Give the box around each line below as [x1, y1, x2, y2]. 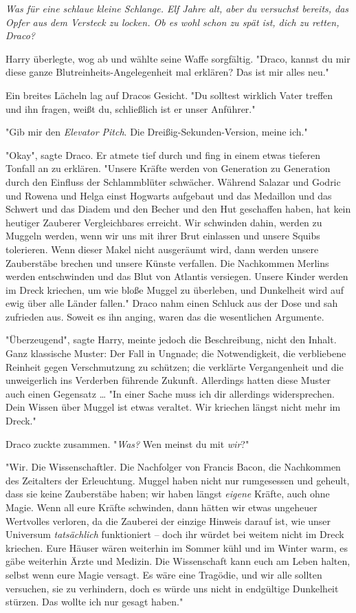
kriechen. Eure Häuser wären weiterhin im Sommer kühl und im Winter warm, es [5, 540, 348, 555]
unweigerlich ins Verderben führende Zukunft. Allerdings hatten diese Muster [5, 373, 331, 387]
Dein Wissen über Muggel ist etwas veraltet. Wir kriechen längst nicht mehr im [5, 400, 341, 414]
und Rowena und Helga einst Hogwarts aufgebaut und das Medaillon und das [5, 188, 332, 202]
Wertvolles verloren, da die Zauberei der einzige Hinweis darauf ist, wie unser [5, 513, 331, 528]
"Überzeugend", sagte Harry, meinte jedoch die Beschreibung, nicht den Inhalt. [5, 332, 337, 347]
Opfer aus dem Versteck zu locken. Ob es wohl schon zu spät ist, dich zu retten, [5, 14, 340, 29]
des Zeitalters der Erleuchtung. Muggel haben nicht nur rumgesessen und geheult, [5, 473, 350, 487]
